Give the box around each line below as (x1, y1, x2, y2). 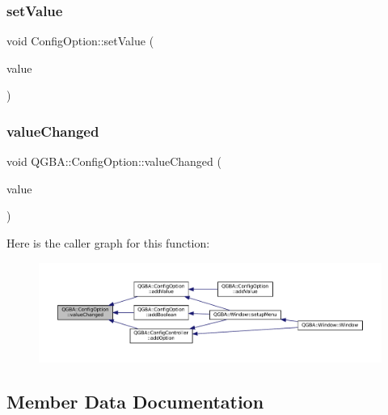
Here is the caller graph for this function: (6, 235, 210, 251)
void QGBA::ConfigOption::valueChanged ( (6, 153, 221, 170)
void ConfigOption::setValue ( (6, 32, 154, 49)
